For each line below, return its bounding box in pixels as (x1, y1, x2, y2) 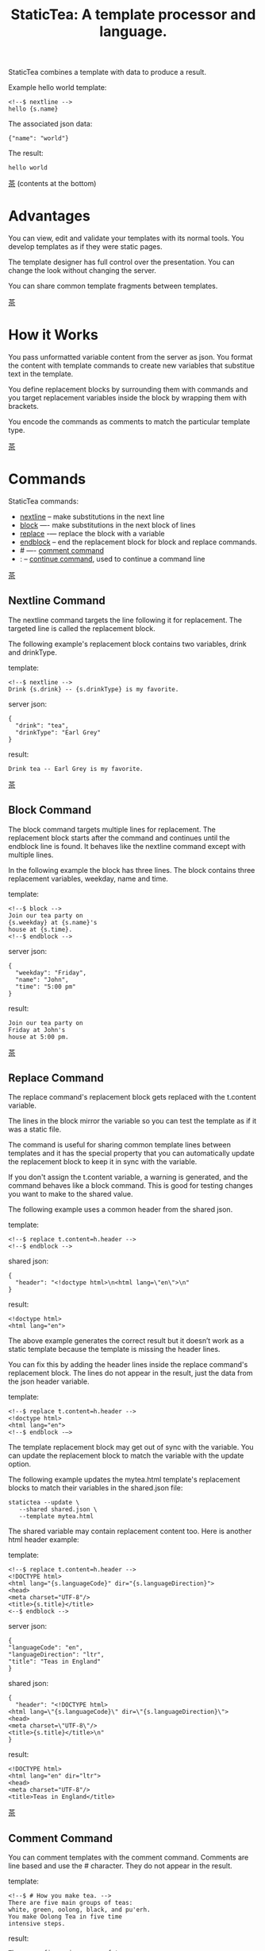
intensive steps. (8, 1920, 66, 1928)
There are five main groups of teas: (8, 1899, 133, 1907)
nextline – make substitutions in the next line (19, 512, 165, 521)
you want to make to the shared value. (8, 1190, 133, 1199)
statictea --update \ (8, 1498, 80, 1507)
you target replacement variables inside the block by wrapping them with (8, 393, 248, 403)
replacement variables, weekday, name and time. (8, 874, 169, 883)
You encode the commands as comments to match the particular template (8, 417, 251, 426)
